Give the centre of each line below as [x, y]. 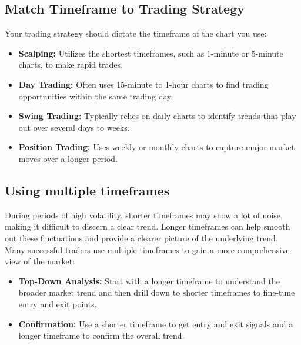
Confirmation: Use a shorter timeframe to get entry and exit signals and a [156, 324]
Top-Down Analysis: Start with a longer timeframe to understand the [149, 281]
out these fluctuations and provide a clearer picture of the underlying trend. [141, 238]
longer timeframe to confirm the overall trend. [101, 335]
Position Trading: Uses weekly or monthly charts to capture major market [157, 147]
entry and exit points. [58, 303]
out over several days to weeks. [74, 127]
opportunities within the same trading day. [96, 96]
